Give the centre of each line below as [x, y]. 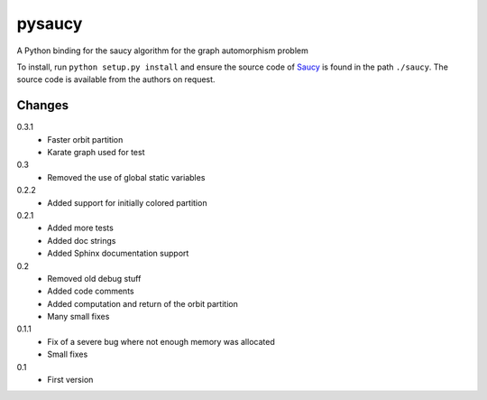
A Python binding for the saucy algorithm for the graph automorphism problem [162, 51]
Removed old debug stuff [94, 278]
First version [70, 380]
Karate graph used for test [96, 153]
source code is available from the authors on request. [116, 79]
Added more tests [81, 228]
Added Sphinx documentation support [118, 254]
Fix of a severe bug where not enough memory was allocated [161, 341]
